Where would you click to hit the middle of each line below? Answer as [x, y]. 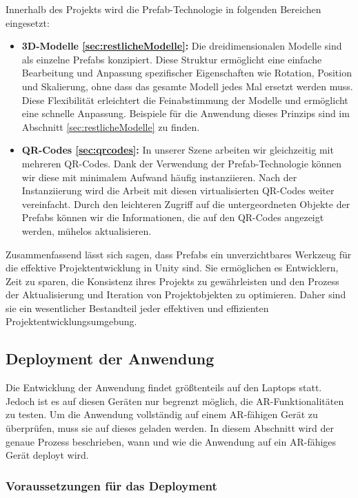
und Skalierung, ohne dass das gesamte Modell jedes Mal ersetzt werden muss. [187, 86]
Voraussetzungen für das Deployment [111, 485]
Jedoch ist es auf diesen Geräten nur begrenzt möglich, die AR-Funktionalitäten [175, 401]
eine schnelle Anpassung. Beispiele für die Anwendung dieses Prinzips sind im [186, 113]
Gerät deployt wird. [47, 455]
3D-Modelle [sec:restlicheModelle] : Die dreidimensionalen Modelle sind [182, 46]
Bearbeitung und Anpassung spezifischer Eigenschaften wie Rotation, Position [187, 73]
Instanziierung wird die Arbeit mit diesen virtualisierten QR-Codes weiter [178, 190]
